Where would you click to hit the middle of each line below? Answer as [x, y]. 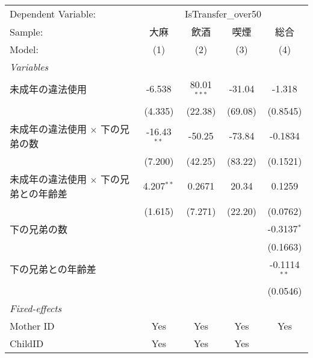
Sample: [26, 31]
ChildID [27, 343]
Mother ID [32, 325]
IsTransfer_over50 [223, 14]
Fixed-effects [36, 308]
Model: [24, 49]
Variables [29, 67]
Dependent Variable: [53, 14]
